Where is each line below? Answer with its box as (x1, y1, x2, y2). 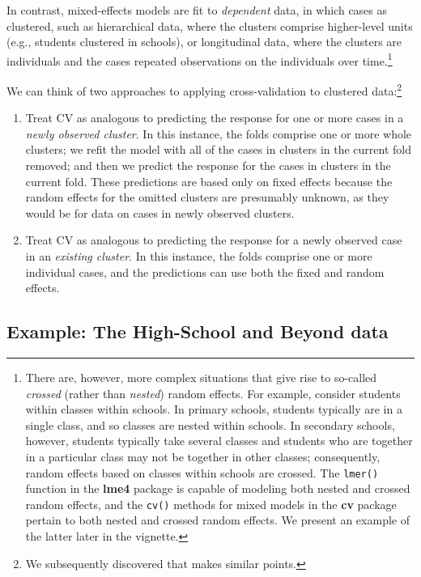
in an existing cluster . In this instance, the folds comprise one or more (25, 248, 372, 265)
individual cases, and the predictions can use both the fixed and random (25, 263, 385, 280)
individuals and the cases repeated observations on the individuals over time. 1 (6, 49, 393, 69)
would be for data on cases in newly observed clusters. (25, 204, 295, 221)
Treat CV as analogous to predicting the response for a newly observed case (25, 231, 402, 248)
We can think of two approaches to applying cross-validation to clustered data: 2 (6, 80, 402, 99)
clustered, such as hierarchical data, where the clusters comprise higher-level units (6, 17, 413, 34)
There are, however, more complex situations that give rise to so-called (25, 369, 377, 386)
